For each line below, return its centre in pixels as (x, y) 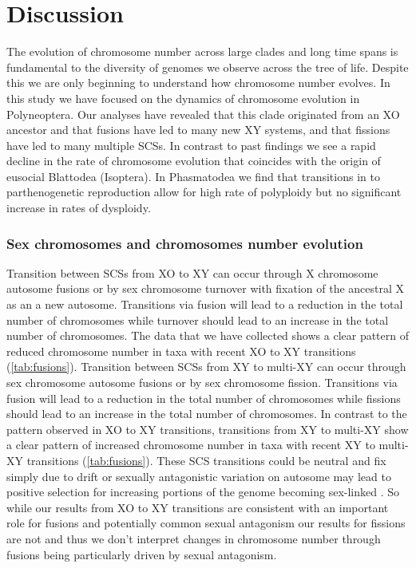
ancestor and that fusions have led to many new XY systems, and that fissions (198, 130)
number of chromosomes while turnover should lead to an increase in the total (198, 319)
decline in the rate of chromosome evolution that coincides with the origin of (194, 161)
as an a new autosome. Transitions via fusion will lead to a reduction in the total (205, 304)
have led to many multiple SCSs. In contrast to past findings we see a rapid (191, 145)
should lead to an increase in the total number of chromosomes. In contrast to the (207, 414)
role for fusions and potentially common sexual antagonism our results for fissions (206, 523)
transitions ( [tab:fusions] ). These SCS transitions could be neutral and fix (206, 460)
